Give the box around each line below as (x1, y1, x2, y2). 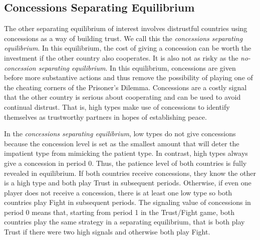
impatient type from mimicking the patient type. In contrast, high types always (4, 148, 248, 158)
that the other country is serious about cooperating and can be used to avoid (4, 92, 241, 102)
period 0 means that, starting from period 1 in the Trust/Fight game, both (4, 206, 234, 217)
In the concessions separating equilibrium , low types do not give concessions (4, 128, 236, 139)
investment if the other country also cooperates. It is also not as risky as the (4, 52, 238, 63)
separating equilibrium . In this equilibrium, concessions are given (38, 62, 236, 73)
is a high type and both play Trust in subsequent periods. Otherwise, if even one (4, 177, 251, 188)
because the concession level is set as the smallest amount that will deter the (4, 138, 239, 148)
